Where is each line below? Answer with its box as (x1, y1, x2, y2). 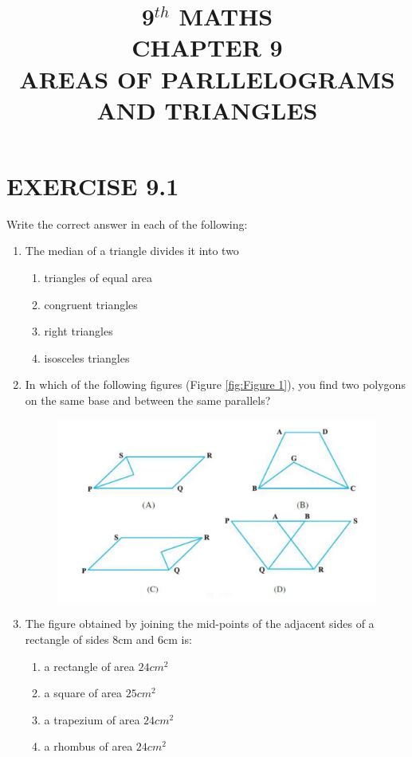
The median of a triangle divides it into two (25, 242, 239, 259)
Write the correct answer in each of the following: (6, 215, 248, 232)
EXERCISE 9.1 (6, 169, 179, 202)
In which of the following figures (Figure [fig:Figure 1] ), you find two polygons (25, 376, 406, 393)
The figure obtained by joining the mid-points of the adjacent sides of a (25, 615, 375, 632)
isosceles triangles (44, 349, 130, 366)
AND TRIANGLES (96, 93, 318, 126)
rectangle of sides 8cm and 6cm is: (25, 631, 192, 648)
